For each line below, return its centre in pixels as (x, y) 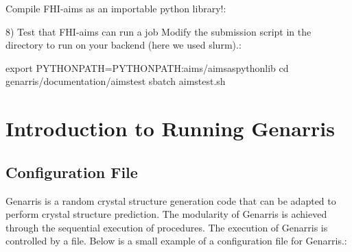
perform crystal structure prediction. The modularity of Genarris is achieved (166, 214)
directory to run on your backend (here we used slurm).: (124, 45)
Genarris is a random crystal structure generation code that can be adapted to (171, 200)
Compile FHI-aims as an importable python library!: (116, 8)
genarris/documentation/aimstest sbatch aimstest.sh (116, 81)
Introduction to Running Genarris (170, 128)
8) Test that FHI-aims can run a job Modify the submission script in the (159, 31)
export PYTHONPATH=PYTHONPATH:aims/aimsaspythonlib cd (147, 67)
